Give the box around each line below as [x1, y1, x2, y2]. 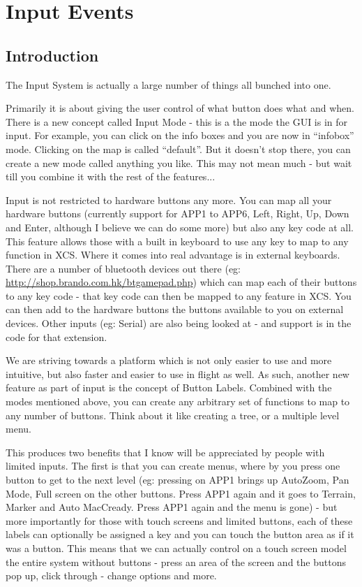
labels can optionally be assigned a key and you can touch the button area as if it [6, 527, 354, 542]
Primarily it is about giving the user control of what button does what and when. [6, 101, 354, 115]
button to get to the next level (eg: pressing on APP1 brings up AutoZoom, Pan [6, 472, 349, 487]
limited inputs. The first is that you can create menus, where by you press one [6, 458, 340, 473]
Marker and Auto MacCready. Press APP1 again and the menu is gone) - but [6, 500, 338, 514]
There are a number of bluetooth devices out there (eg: [6, 261, 241, 275]
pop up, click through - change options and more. [6, 568, 217, 583]
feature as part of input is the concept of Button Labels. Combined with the [6, 380, 332, 395]
